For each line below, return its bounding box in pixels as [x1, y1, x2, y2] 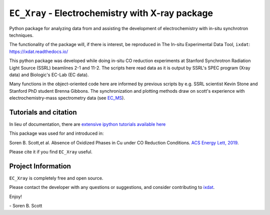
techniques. [9, 32, 33, 38]
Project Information [9, 162, 71, 170]
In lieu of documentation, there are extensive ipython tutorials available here [9, 121, 166, 127]
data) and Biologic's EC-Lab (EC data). [9, 72, 89, 78]
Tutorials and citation [9, 108, 77, 116]
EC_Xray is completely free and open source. [9, 175, 103, 181]
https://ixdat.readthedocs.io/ [9, 48, 68, 55]
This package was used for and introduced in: [9, 130, 104, 136]
